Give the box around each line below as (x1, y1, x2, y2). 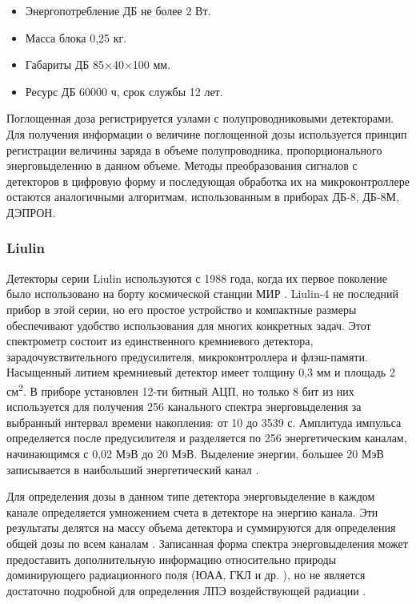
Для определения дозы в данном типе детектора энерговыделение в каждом (6, 488, 375, 505)
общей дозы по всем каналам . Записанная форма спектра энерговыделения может (6, 534, 408, 551)
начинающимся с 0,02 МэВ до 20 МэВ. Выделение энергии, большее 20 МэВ (6, 445, 384, 461)
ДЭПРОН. (6, 203, 56, 220)
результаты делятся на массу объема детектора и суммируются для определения (6, 519, 396, 536)
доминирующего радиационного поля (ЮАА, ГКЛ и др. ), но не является (6, 566, 366, 583)
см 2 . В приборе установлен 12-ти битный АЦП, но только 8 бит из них (6, 380, 354, 399)
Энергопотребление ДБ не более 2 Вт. (25, 2, 211, 18)
